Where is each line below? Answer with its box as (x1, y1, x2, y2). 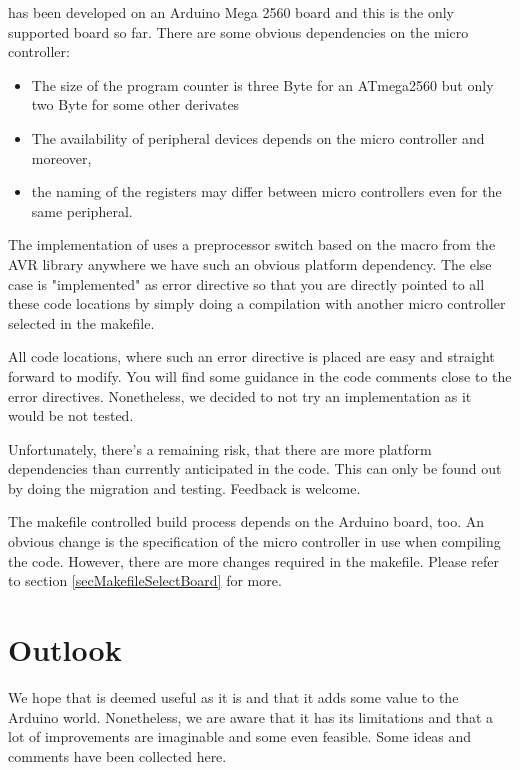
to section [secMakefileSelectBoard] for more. (8, 570, 282, 591)
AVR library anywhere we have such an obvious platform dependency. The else (8, 253, 492, 274)
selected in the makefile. (8, 312, 155, 333)
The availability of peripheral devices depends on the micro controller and (31, 127, 485, 148)
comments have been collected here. (8, 745, 227, 766)
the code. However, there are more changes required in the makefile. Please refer (8, 550, 499, 571)
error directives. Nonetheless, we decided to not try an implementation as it (8, 385, 472, 406)
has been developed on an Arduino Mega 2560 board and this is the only (8, 2, 455, 22)
